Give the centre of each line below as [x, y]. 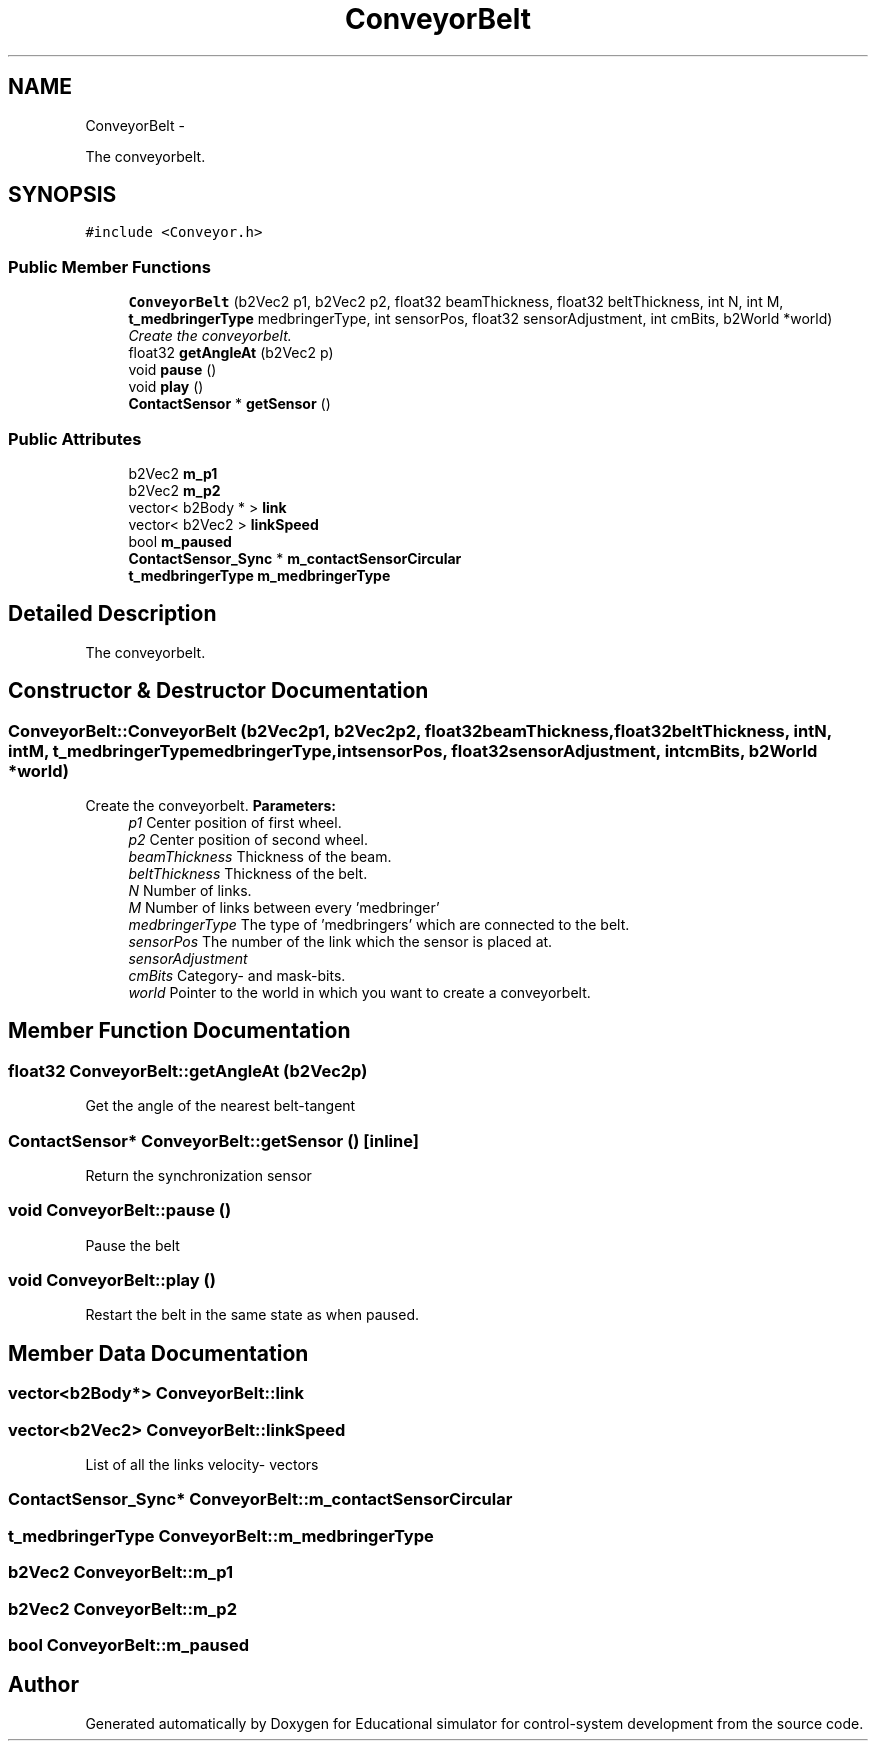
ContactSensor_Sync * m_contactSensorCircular [295, 558]
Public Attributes [75, 438]
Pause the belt [132, 1245]
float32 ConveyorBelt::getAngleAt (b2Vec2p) [188, 1070]
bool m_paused [180, 541]
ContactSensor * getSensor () [229, 404]
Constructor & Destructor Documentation [218, 691]
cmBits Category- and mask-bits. [237, 975]
